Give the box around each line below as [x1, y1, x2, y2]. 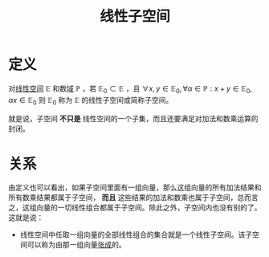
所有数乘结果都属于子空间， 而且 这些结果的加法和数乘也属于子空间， [8, 193, 238, 202]
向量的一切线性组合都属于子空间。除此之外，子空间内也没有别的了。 [35, 202, 262, 213]
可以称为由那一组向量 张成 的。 [26, 240, 126, 250]
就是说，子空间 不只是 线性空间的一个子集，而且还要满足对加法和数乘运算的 [8, 113, 259, 123]
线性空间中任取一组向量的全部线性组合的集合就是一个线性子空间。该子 [19, 230, 253, 239]
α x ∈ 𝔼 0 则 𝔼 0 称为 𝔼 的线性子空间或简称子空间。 [8, 95, 173, 107]
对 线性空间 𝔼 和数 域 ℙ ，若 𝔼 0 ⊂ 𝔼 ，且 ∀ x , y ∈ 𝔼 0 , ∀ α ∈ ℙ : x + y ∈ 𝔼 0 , [8, 84, 253, 95]
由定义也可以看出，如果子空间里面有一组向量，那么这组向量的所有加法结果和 [8, 182, 262, 193]
